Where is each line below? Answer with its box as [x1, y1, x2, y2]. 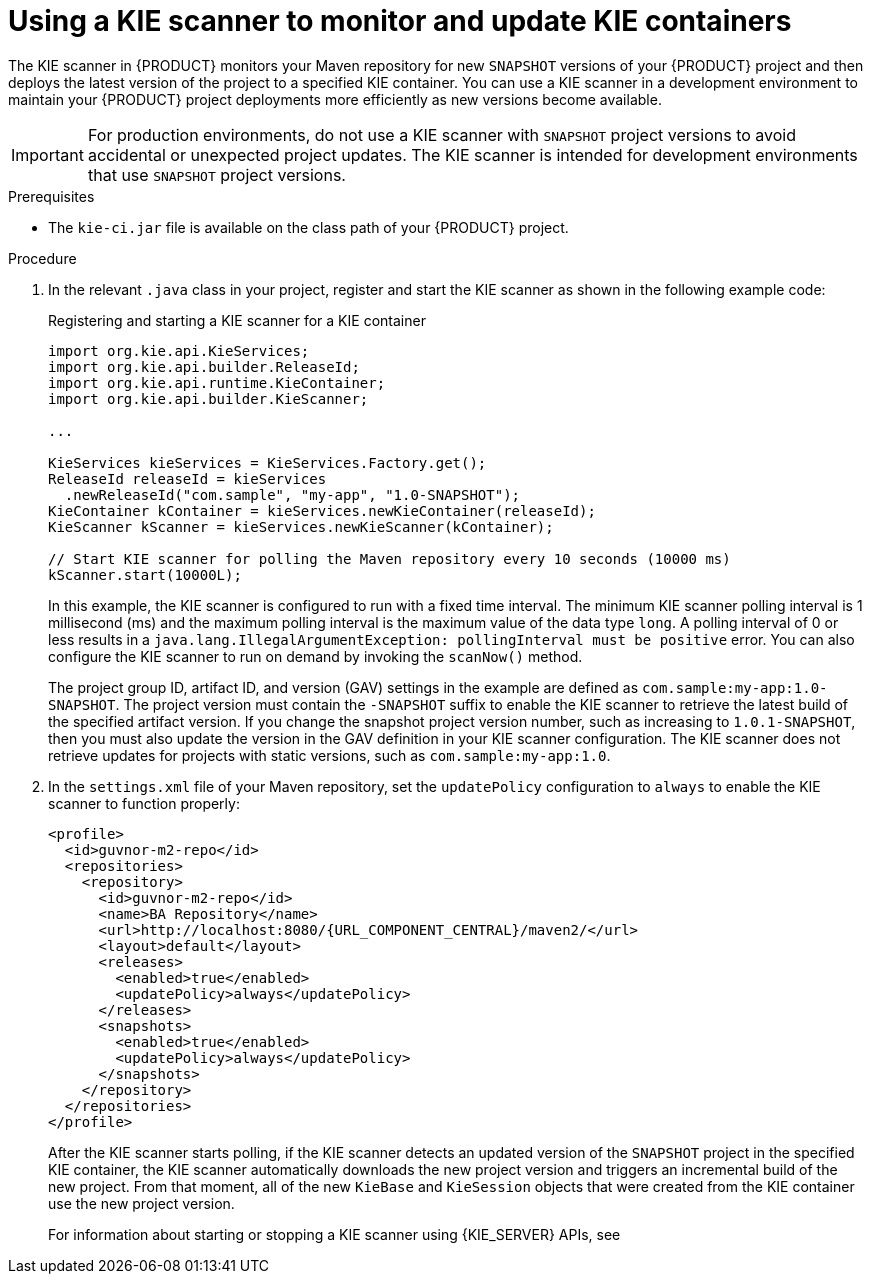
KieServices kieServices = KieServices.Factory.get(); [48, 454, 487, 471]
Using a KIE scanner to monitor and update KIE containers [8, 4, 792, 38]
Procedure [8, 249, 77, 267]
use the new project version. [48, 1194, 235, 1212]
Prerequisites [8, 187, 95, 205]
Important [11, 144, 84, 165]
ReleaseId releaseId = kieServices [48, 470, 327, 487]
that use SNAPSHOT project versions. [87, 164, 346, 185]
